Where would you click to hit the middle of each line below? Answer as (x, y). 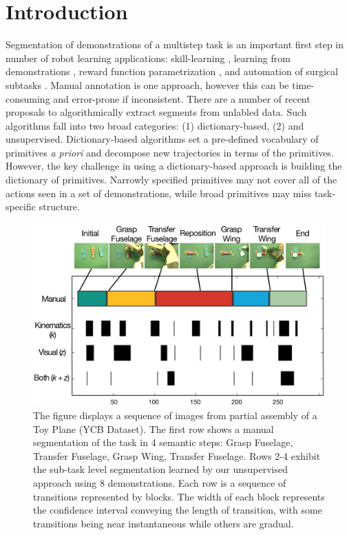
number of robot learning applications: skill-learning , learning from (148, 58)
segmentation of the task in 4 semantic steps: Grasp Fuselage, (163, 442)
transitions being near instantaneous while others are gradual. (163, 523)
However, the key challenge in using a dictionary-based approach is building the (174, 166)
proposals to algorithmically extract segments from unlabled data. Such (156, 112)
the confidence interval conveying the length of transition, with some (178, 510)
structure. (59, 206)
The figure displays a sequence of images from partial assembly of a (175, 415)
